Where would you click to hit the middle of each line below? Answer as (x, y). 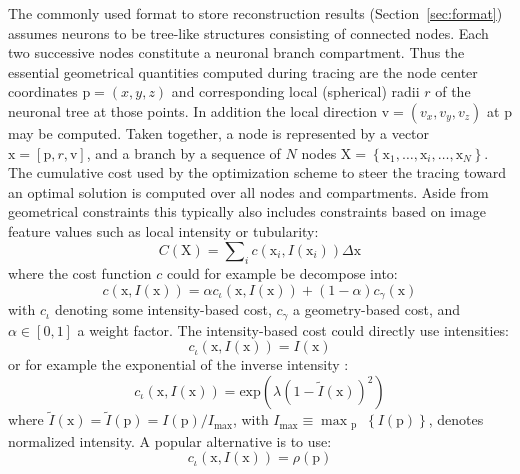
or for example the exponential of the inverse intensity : (178, 364)
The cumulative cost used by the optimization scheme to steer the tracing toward (257, 172)
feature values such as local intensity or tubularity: (163, 230)
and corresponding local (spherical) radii (295, 91)
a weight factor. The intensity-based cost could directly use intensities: (293, 329)
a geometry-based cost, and (377, 309)
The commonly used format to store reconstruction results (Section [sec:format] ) (255, 13)
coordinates (43, 91)
